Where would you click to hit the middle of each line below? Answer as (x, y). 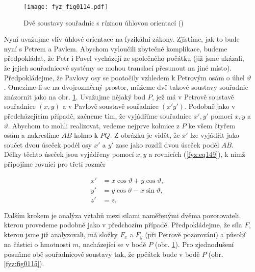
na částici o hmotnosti (37, 244)
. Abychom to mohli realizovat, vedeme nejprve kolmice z (94, 125)
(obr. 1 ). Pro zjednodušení (194, 244)
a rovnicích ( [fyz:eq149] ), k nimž (197, 154)
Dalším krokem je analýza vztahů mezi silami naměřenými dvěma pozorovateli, (123, 215)
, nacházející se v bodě (112, 244)
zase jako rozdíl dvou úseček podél (167, 144)
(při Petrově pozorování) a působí (195, 234)
